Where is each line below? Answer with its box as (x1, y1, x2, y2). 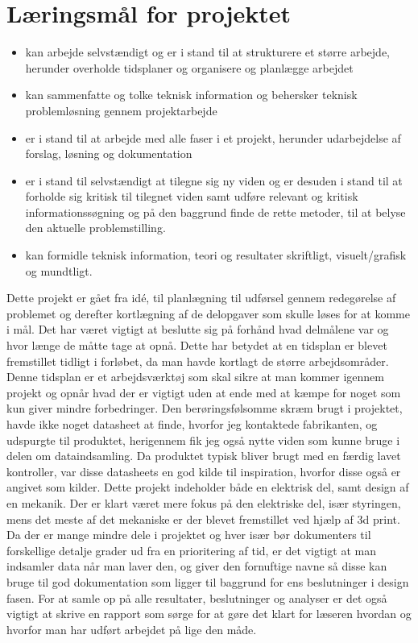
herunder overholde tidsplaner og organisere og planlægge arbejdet (25, 59, 354, 76)
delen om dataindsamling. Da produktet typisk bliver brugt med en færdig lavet (6, 447, 401, 464)
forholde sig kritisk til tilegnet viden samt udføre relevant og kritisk (25, 188, 358, 205)
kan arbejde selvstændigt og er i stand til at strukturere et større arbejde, (25, 44, 391, 60)
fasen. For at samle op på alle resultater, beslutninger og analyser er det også (6, 589, 387, 606)
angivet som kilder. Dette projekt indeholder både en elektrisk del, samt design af (6, 479, 409, 496)
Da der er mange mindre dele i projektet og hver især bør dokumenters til (6, 526, 371, 543)
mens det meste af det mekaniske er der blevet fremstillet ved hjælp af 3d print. (6, 510, 400, 527)
